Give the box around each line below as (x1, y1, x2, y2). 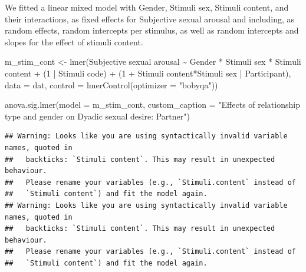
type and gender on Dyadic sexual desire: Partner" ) (5, 110, 190, 122)
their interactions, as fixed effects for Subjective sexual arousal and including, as (5, 12, 295, 25)
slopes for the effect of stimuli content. (5, 35, 143, 48)
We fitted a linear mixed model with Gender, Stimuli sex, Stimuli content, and (5, 1, 289, 13)
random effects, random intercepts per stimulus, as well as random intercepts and (5, 24, 299, 37)
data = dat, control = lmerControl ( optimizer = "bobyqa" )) (5, 78, 218, 91)
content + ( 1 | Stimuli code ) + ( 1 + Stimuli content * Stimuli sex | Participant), (5, 67, 291, 79)
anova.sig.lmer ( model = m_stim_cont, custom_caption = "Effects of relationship (5, 98, 300, 111)
